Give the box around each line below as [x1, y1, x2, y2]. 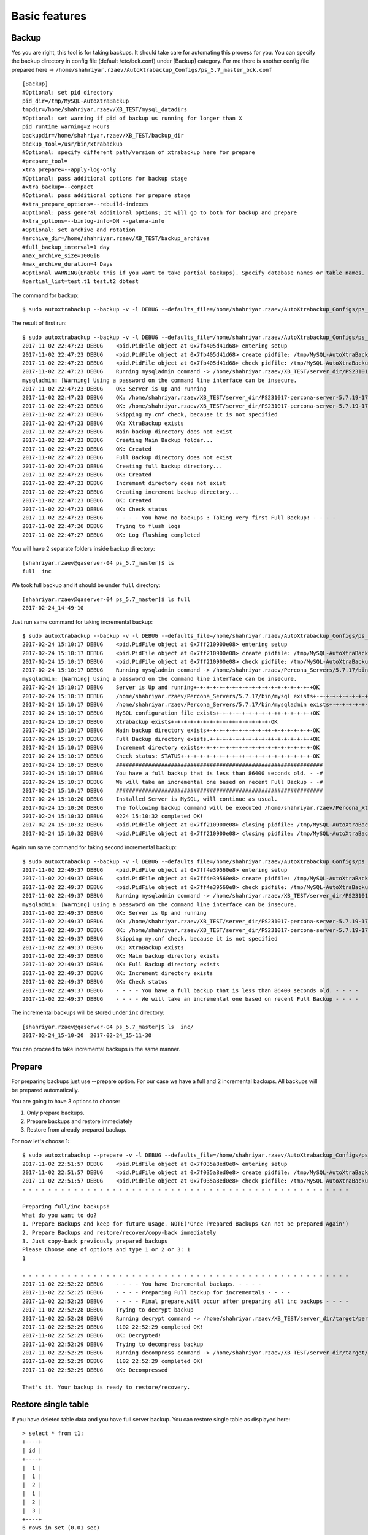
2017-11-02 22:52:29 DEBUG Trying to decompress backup [22, 1340, 204, 1348]
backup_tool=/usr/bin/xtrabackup [22, 140, 123, 147]
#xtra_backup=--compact [22, 183, 94, 190]
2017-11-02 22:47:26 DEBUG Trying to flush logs [22, 523, 181, 530]
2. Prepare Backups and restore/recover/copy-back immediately [22, 1229, 217, 1236]
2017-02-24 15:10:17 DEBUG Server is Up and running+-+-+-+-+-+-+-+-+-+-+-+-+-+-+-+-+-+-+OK [22, 684, 320, 691]
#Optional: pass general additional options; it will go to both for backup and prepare [22, 209, 297, 216]
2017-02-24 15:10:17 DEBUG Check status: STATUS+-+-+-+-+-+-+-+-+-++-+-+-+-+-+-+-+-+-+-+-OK [22, 753, 320, 760]
